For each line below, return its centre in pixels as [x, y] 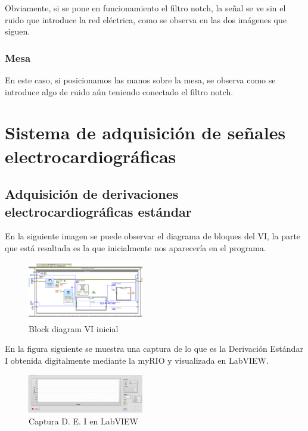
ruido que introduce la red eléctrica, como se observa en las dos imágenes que [146, 19]
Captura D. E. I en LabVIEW [84, 421]
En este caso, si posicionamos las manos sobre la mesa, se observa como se [140, 80]
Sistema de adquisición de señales [145, 132]
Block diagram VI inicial [74, 328]
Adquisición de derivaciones [92, 194]
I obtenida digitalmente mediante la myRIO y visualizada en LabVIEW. [137, 360]
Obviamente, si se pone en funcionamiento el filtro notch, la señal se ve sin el [145, 8]
